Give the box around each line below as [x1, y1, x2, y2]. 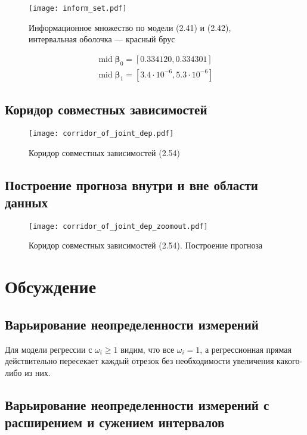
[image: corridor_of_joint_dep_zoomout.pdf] [29, 222, 208, 231]
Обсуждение [5, 274, 97, 299]
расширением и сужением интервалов [5, 413, 225, 431]
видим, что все [120, 343, 175, 355]
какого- [277, 355, 303, 367]
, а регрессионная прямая [200, 343, 292, 355]
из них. [24, 366, 51, 378]
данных [5, 192, 48, 211]
